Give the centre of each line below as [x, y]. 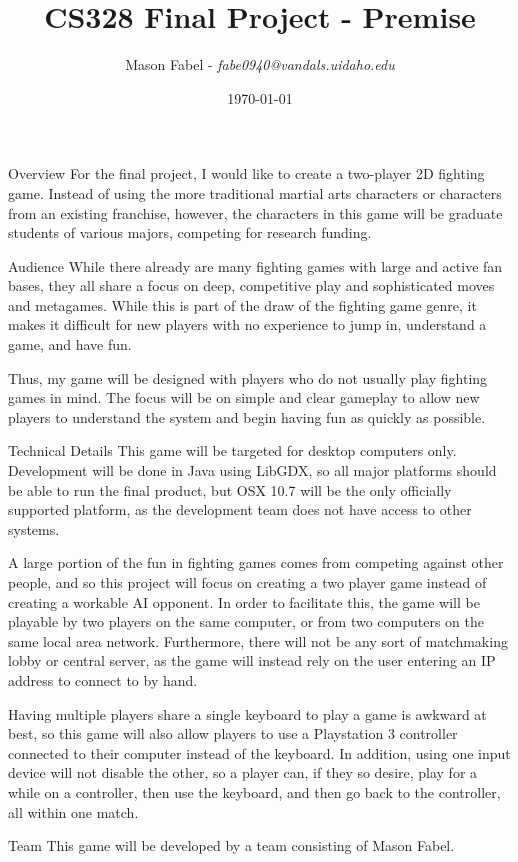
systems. [34, 528]
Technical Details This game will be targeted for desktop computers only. [232, 450]
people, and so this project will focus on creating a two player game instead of [247, 582]
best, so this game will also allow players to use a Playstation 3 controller [233, 733]
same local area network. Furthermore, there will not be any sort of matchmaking [258, 640]
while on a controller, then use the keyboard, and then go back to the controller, [254, 791]
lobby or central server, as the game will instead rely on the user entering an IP [252, 660]
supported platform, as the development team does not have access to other [240, 509]
